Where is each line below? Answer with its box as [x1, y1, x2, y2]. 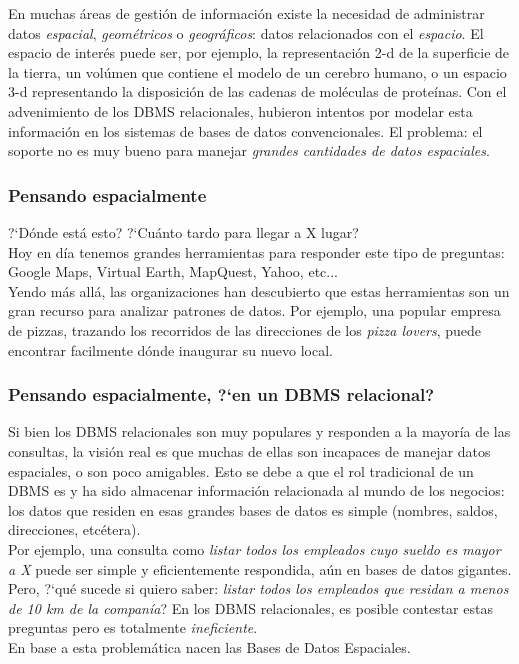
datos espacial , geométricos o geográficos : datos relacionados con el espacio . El [8, 22, 484, 43]
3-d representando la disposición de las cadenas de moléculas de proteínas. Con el [8, 81, 507, 102]
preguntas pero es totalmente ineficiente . [8, 617, 258, 638]
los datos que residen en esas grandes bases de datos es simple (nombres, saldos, [8, 499, 498, 520]
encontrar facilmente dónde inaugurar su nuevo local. [8, 339, 333, 360]
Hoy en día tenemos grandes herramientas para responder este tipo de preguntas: [8, 241, 505, 262]
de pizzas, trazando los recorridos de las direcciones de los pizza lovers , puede [8, 319, 482, 340]
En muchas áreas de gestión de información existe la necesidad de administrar [8, 3, 485, 23]
